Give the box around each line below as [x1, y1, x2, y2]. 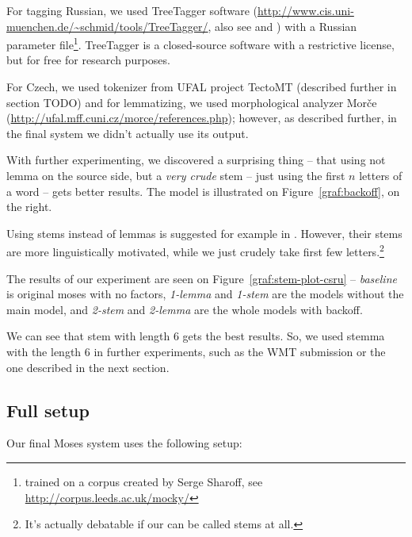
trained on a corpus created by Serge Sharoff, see [25, 473, 263, 489]
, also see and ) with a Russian [208, 17, 357, 34]
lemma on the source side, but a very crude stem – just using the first [6, 167, 345, 183]
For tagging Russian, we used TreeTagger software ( [6, 2, 257, 18]
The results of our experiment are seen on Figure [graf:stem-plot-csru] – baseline [6, 270, 397, 286]
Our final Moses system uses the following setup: [6, 435, 242, 451]
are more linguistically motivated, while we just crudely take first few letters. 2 [6, 241, 384, 260]
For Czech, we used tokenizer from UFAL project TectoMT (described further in [6, 79, 397, 95]
